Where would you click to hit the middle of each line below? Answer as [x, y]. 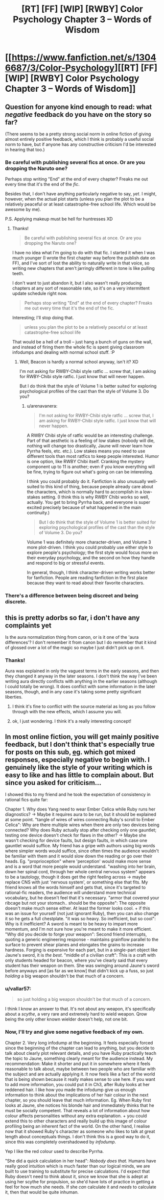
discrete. [16, 602]
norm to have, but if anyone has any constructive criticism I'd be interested [81, 144]
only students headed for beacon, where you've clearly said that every [76, 961]
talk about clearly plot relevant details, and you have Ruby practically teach [81, 1053]
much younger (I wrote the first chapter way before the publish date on [84, 258]
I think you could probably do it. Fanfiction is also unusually [87, 481]
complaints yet [28, 625]
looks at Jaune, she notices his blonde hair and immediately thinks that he [80, 1105]
